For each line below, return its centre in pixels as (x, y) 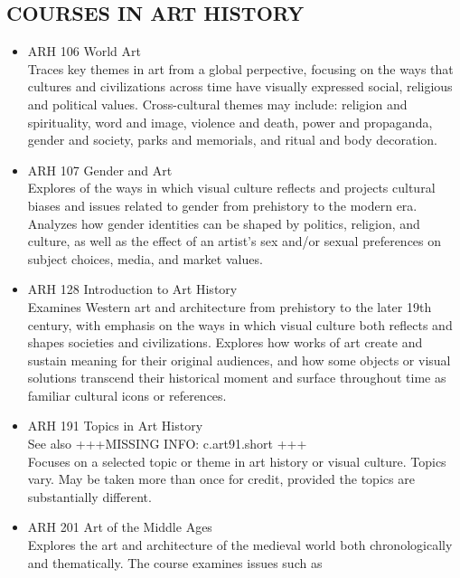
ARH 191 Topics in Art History (115, 426)
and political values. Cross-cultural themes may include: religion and (217, 104)
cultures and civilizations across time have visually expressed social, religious (240, 86)
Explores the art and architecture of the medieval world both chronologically (240, 545)
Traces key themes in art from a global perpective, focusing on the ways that (240, 68)
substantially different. (89, 496)
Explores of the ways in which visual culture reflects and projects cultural (231, 188)
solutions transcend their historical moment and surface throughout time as (237, 378)
